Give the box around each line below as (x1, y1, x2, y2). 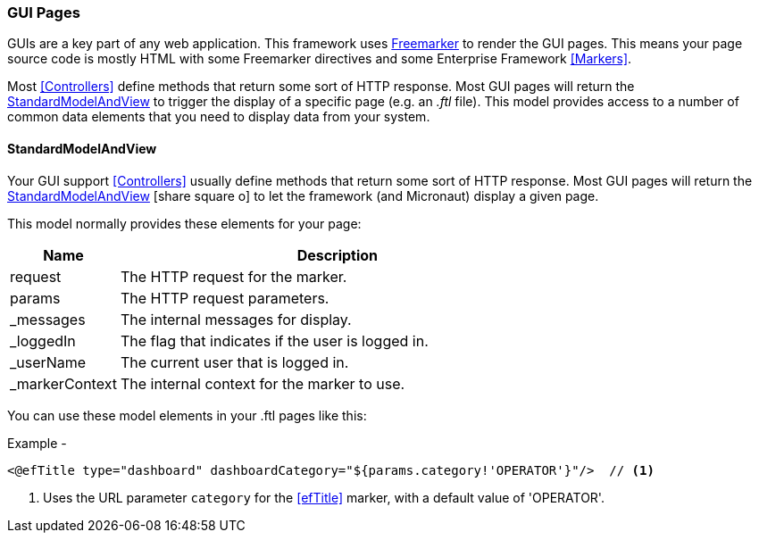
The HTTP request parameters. (120, 288, 329, 307)
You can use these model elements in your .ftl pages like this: (7, 407, 367, 423)
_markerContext (10, 374, 117, 393)
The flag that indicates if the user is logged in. (120, 331, 429, 350)
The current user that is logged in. (120, 353, 349, 371)
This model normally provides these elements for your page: (7, 215, 362, 231)
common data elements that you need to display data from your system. (7, 109, 430, 125)
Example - (7, 435, 67, 451)
